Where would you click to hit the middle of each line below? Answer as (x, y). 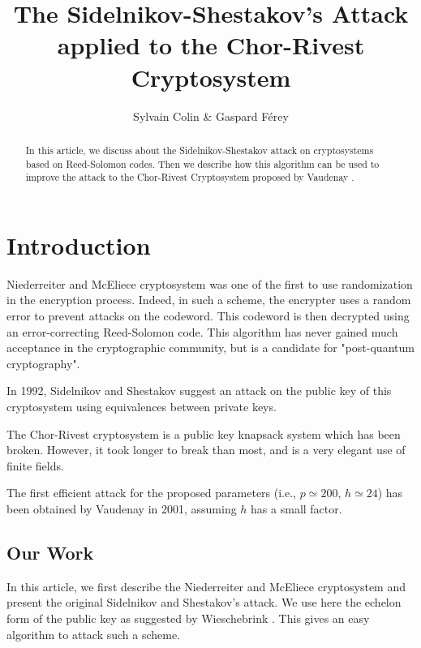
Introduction (79, 245)
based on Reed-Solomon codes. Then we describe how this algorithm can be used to (202, 163)
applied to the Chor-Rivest (211, 45)
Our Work (50, 552)
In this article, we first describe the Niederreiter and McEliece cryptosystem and (206, 586)
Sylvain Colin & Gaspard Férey (211, 116)
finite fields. (35, 465)
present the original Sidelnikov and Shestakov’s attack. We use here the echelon (204, 602)
